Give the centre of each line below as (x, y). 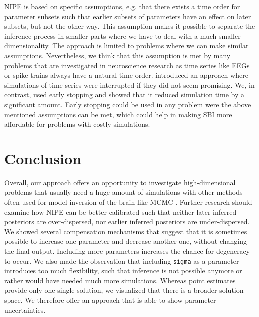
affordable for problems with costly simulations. (77, 124)
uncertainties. (25, 310)
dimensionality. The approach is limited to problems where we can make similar (126, 46)
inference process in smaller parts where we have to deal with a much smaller (122, 36)
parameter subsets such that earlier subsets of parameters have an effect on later (128, 16)
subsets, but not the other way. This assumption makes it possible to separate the (130, 26)
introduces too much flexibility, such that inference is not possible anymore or (123, 271)
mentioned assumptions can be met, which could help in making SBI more (118, 114)
